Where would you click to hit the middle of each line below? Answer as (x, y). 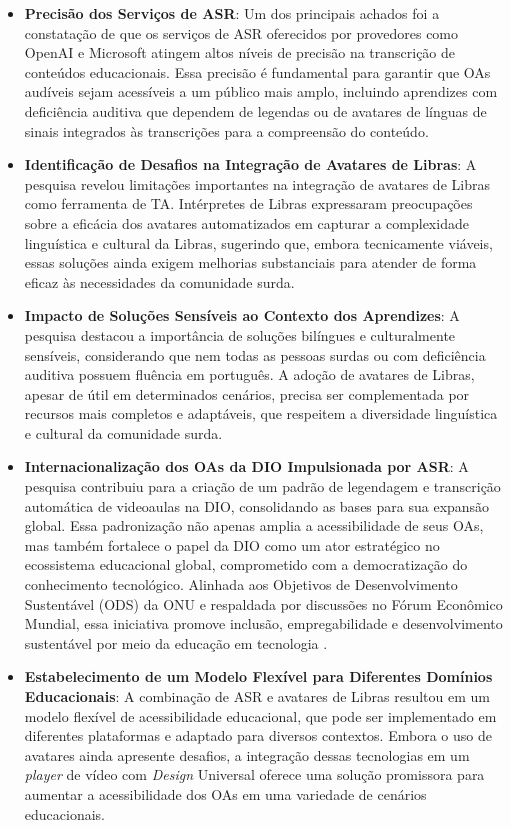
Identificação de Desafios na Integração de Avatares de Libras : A (250, 164)
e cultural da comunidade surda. (123, 432)
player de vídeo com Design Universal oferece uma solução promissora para (254, 774)
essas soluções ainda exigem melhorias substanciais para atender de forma (250, 262)
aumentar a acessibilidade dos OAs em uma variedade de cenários (225, 793)
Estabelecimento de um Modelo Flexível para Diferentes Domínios (258, 676)
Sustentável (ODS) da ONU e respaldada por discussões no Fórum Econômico (263, 603)
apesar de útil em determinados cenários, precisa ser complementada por (247, 393)
